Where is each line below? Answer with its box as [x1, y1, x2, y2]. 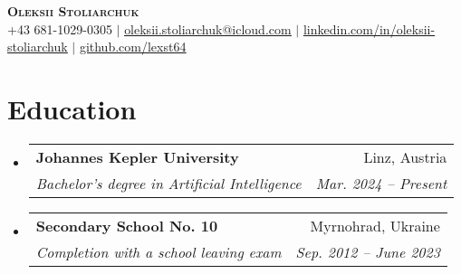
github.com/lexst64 [79, 37, 187, 56]
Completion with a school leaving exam [35, 241, 282, 262]
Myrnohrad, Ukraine [310, 214, 440, 236]
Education [7, 90, 137, 127]
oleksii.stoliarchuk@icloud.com [124, 19, 292, 38]
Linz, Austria [363, 146, 447, 167]
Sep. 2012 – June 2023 [295, 241, 440, 262]
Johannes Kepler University [35, 146, 239, 167]
